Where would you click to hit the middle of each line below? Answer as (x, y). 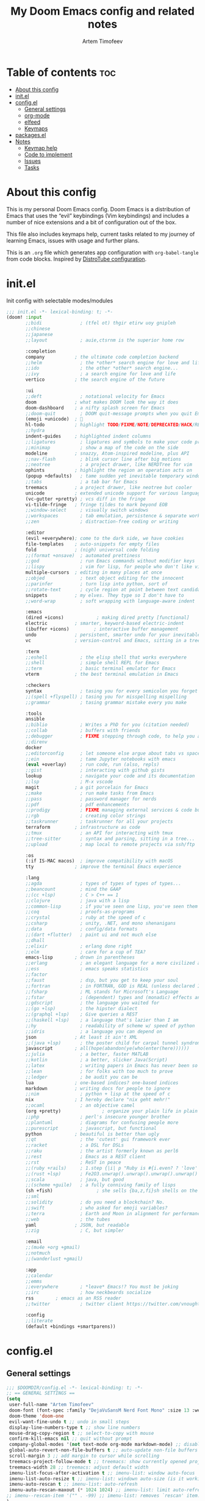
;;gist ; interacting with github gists (95, 770)
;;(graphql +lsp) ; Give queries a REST (81, 1014)
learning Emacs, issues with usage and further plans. (73, 241)
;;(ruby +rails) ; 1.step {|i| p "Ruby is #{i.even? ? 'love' (112, 1168)
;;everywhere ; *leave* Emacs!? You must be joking (102, 1287)
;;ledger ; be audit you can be (81, 1077)
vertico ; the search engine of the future (95, 380)
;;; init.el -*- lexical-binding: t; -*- (60, 312)
